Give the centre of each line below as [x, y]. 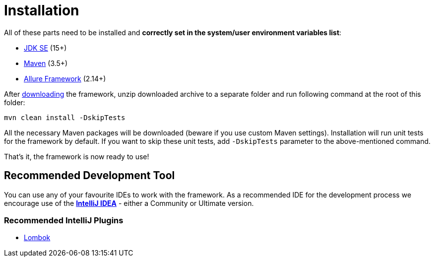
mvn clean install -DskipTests [65, 117]
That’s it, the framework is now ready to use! [77, 156]
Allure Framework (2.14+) [65, 78]
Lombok [37, 238]
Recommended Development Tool [90, 176]
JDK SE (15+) [45, 48]
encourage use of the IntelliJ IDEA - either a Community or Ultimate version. [129, 203]
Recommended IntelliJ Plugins [64, 220]
